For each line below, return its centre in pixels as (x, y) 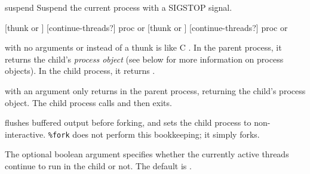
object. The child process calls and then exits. (88, 102)
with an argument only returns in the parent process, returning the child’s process (155, 90)
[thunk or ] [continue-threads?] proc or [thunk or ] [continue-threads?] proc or (146, 27)
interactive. (25, 134)
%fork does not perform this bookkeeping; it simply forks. (154, 134)
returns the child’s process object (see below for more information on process (144, 59)
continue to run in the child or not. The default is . (98, 166)
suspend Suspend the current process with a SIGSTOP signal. (119, 7)
